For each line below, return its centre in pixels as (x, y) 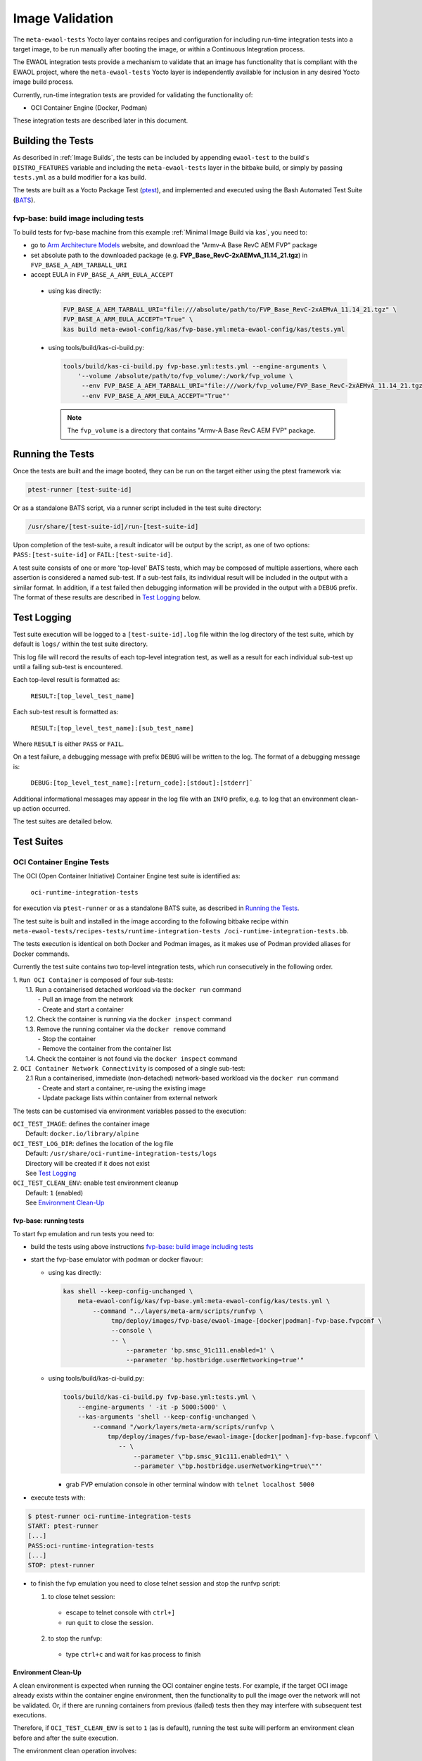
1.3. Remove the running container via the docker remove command (126, 1029)
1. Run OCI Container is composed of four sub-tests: (93, 980)
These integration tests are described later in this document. (101, 120)
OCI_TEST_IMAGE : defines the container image (82, 1124)
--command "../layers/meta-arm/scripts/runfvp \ (178, 1311)
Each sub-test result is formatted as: (66, 712)
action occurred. (46, 808)
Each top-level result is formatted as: (66, 680)
